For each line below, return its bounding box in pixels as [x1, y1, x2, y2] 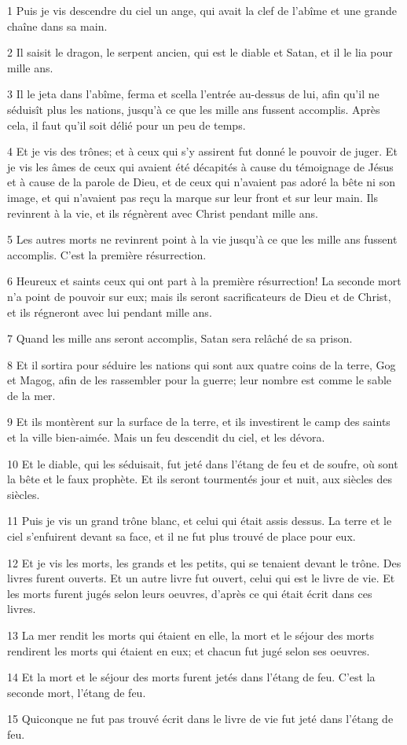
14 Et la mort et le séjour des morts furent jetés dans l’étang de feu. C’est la [7, 669, 376, 685]
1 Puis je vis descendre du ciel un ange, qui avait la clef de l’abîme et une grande [7, 2, 397, 18]
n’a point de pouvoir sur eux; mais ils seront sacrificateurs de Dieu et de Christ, [7, 288, 391, 304]
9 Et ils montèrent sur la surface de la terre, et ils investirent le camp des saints [7, 413, 390, 430]
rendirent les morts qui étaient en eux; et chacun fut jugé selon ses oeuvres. [7, 642, 370, 659]
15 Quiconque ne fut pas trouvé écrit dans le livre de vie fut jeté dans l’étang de [7, 710, 394, 727]
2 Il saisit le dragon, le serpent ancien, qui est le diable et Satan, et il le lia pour [7, 44, 393, 61]
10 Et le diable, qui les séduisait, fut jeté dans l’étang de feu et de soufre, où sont [7, 455, 398, 472]
